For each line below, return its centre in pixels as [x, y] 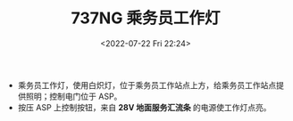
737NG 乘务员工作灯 [146, 18]
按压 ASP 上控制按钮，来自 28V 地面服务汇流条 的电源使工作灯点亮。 [144, 107]
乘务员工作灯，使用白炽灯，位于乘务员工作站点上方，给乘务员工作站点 [147, 85]
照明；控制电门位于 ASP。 [74, 96]
